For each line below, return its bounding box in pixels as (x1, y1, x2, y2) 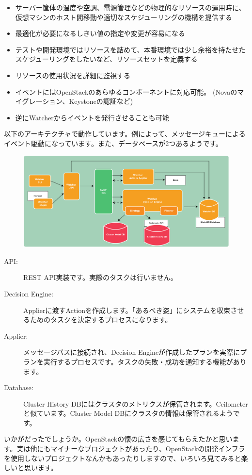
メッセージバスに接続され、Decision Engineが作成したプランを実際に (23, 347, 240, 357)
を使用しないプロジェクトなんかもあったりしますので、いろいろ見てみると (4, 453, 241, 463)
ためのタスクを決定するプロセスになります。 (30, 314, 172, 325)
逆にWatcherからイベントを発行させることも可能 (15, 112, 169, 122)
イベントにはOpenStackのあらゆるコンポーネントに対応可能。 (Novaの (15, 86, 237, 97)
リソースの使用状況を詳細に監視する (15, 70, 131, 80)
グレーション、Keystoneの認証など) (22, 96, 133, 106)
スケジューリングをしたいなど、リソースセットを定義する (15, 54, 198, 64)
